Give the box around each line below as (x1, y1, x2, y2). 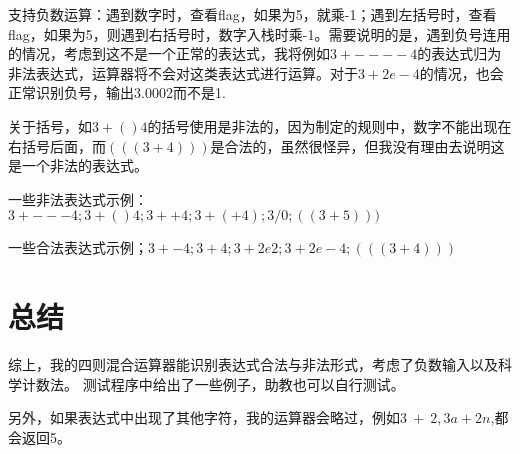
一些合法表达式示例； (8, 237, 148, 258)
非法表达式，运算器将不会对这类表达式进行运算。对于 (8, 62, 358, 83)
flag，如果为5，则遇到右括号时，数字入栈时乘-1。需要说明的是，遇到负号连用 (8, 23, 511, 44)
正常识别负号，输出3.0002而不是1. (8, 82, 226, 103)
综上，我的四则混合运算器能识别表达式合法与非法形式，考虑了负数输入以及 (8, 354, 498, 375)
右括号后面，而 (8, 135, 106, 156)
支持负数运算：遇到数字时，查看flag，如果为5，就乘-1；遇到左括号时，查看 (8, 4, 497, 24)
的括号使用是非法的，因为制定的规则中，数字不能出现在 (147, 115, 512, 136)
